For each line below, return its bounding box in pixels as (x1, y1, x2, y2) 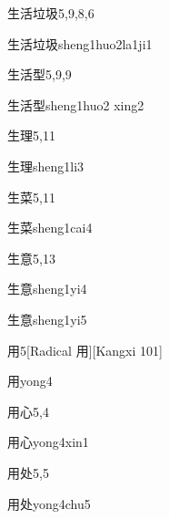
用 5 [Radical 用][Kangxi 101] (7, 340, 163, 359)
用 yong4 (7, 371, 53, 390)
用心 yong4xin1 (7, 432, 89, 452)
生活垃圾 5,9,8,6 (7, 4, 94, 22)
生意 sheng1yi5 (7, 309, 87, 328)
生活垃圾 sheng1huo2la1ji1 (7, 34, 153, 53)
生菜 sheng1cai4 (7, 218, 93, 237)
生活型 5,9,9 (7, 65, 72, 84)
